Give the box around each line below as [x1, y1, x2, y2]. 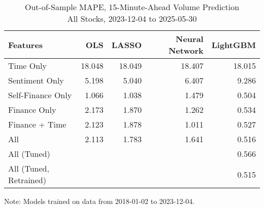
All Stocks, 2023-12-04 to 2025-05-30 [67, 13, 197, 24]
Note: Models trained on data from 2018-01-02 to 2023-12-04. [4, 196, 195, 206]
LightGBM [211, 38, 256, 51]
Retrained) [8, 174, 46, 186]
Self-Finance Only [8, 89, 72, 101]
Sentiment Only [8, 74, 64, 86]
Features [8, 38, 43, 51]
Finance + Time [8, 118, 67, 130]
